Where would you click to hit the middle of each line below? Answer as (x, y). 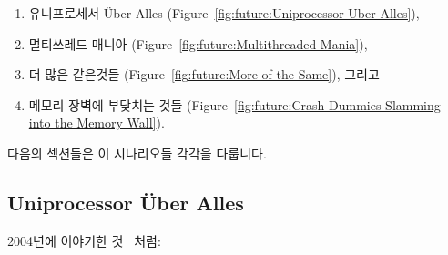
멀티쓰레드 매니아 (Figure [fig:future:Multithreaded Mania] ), (198, 43)
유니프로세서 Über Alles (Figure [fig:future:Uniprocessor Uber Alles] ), (224, 13)
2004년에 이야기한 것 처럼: (84, 240)
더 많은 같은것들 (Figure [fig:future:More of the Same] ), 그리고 (204, 74)
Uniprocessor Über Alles (126, 202)
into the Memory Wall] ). (97, 122)
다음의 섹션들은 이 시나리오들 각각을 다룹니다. (137, 153)
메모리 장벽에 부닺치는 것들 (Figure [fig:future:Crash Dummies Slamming (234, 104)
